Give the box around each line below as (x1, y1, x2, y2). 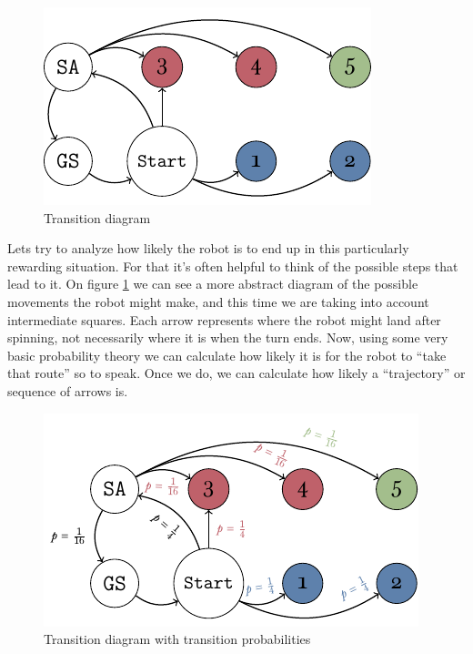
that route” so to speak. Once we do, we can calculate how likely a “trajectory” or (7, 363, 466, 383)
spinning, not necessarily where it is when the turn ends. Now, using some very (7, 328, 448, 347)
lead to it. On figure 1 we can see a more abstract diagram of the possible (7, 274, 418, 293)
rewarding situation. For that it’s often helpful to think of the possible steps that (7, 256, 458, 275)
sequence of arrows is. (7, 381, 128, 400)
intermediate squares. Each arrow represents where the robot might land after (7, 310, 441, 329)
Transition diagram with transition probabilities (44, 629, 311, 649)
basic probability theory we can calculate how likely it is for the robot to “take (7, 345, 447, 364)
